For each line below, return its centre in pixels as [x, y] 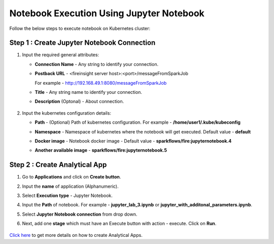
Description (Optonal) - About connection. [79, 101]
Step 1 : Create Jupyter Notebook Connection [82, 43]
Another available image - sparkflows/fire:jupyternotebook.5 [101, 150]
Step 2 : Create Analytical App [58, 165]
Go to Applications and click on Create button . [72, 177]
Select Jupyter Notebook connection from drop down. [80, 214]
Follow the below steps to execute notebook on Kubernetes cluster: [80, 28]
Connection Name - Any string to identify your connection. [97, 64]
